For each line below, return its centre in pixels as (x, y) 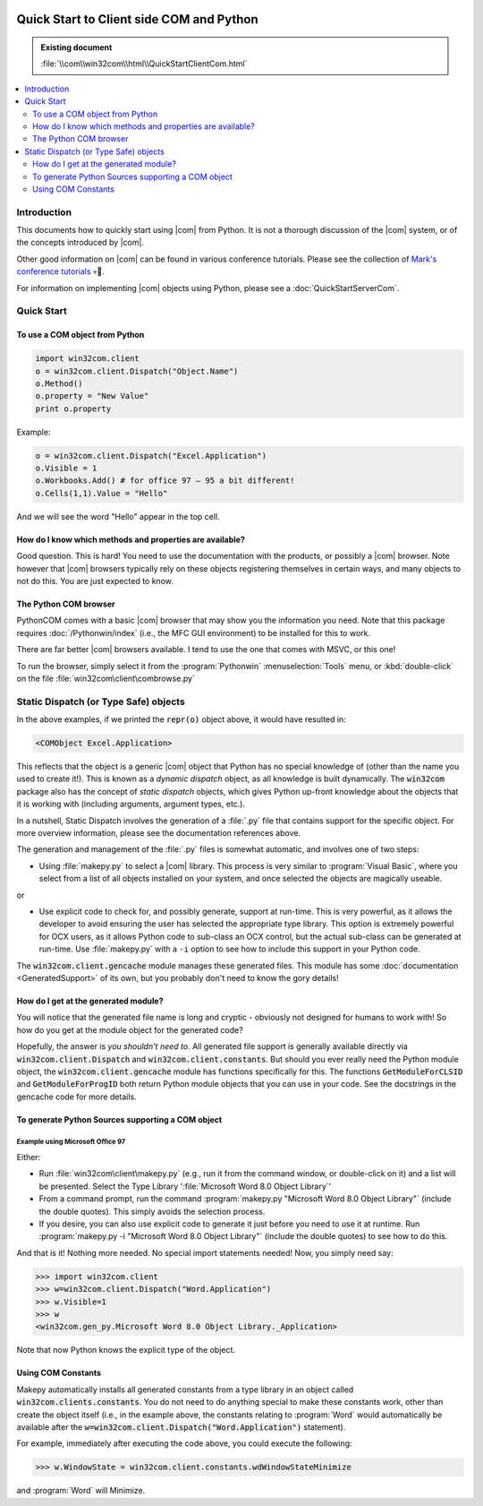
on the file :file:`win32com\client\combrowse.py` (106, 678)
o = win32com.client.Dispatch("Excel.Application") (151, 456)
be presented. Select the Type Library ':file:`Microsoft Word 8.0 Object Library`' (185, 1186)
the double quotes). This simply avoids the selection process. (152, 1211)
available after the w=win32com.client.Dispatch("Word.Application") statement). (181, 1427)
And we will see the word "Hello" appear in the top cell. (118, 516)
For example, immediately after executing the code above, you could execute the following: (184, 1443)
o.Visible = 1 (66, 469)
